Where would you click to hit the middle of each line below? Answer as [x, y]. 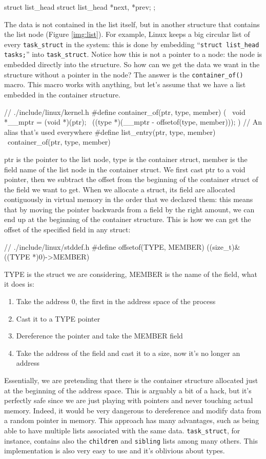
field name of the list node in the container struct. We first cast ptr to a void [125, 169]
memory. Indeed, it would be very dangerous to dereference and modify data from [133, 410]
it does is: [19, 284]
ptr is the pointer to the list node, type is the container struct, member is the [126, 159]
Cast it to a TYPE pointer [58, 318]
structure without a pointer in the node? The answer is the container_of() [124, 74]
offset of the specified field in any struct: [67, 229]
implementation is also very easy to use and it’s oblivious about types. [115, 451]
